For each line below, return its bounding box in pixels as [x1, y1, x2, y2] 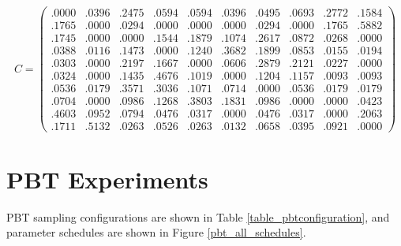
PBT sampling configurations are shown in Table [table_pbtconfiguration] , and [6, 208, 390, 225]
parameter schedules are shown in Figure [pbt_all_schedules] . [6, 224, 306, 240]
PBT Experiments [6, 162, 208, 195]
